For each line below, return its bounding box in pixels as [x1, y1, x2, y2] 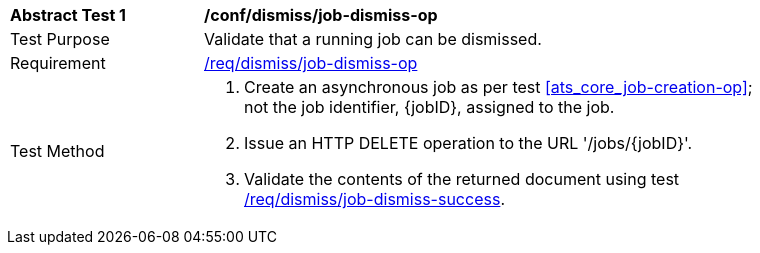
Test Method [10, 141, 105, 161]
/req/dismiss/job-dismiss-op [204, 53, 418, 73]
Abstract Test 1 [10, 5, 126, 25]
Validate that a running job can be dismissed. [204, 29, 542, 49]
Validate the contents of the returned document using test [244, 169, 680, 189]
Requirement [10, 53, 106, 73]
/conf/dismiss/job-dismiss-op [204, 5, 438, 25]
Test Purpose [10, 29, 110, 49]
